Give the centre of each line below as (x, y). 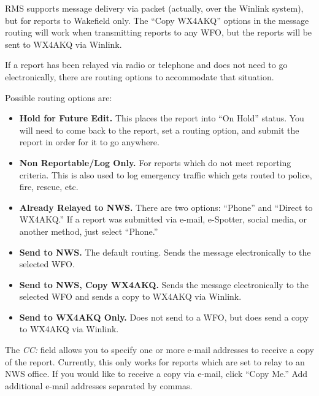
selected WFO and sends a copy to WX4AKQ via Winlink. (130, 296)
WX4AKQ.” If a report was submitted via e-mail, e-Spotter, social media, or (163, 219)
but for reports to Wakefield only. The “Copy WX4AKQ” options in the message (157, 20)
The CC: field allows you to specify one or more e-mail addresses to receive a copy (159, 350)
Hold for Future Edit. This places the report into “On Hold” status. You (162, 118)
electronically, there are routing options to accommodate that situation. (140, 76)
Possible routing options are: (59, 97)
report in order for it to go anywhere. (89, 142)
